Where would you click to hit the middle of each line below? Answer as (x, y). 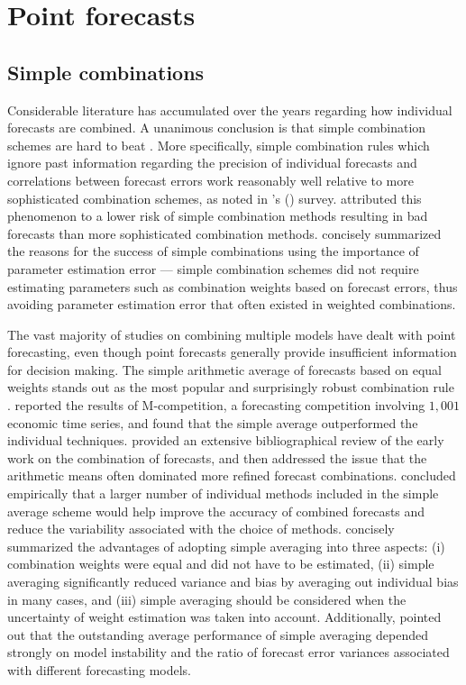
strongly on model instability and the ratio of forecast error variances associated (228, 652)
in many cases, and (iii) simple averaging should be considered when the (207, 599)
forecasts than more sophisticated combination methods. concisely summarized (224, 233)
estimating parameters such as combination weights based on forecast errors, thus (233, 286)
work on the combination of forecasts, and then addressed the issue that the (217, 457)
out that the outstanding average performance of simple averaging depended (218, 634)
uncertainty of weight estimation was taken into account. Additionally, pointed (224, 617)
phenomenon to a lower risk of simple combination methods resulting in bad (218, 216)
